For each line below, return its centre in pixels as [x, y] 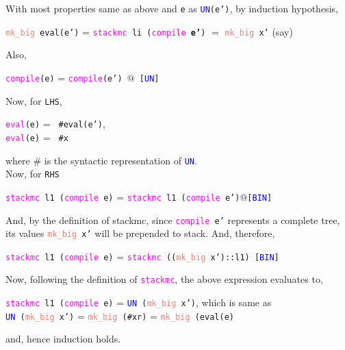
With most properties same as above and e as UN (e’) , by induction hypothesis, [172, 8]
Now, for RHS [33, 174]
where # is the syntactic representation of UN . [101, 160]
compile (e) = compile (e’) [64, 77]
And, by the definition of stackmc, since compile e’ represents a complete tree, [173, 220]
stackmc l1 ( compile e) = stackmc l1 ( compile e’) [123, 196]
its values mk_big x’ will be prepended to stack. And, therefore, [140, 233]
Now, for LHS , [34, 100]
